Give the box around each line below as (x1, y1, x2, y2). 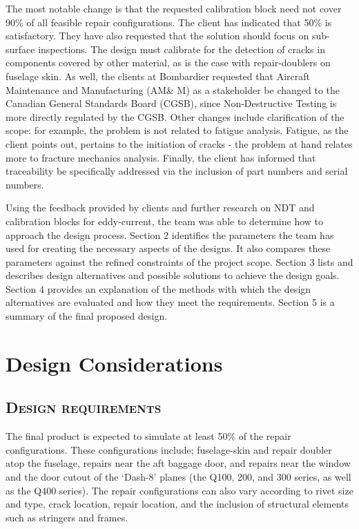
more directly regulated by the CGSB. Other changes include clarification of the (6, 109, 345, 124)
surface (6, 41, 35, 56)
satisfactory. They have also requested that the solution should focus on (6, 28, 309, 43)
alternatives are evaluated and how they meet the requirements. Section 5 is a (6, 295, 335, 309)
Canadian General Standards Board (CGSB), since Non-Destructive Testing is (6, 96, 337, 110)
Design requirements (6, 396, 162, 418)
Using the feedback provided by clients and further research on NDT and (6, 200, 315, 215)
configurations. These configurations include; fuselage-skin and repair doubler (6, 442, 332, 456)
